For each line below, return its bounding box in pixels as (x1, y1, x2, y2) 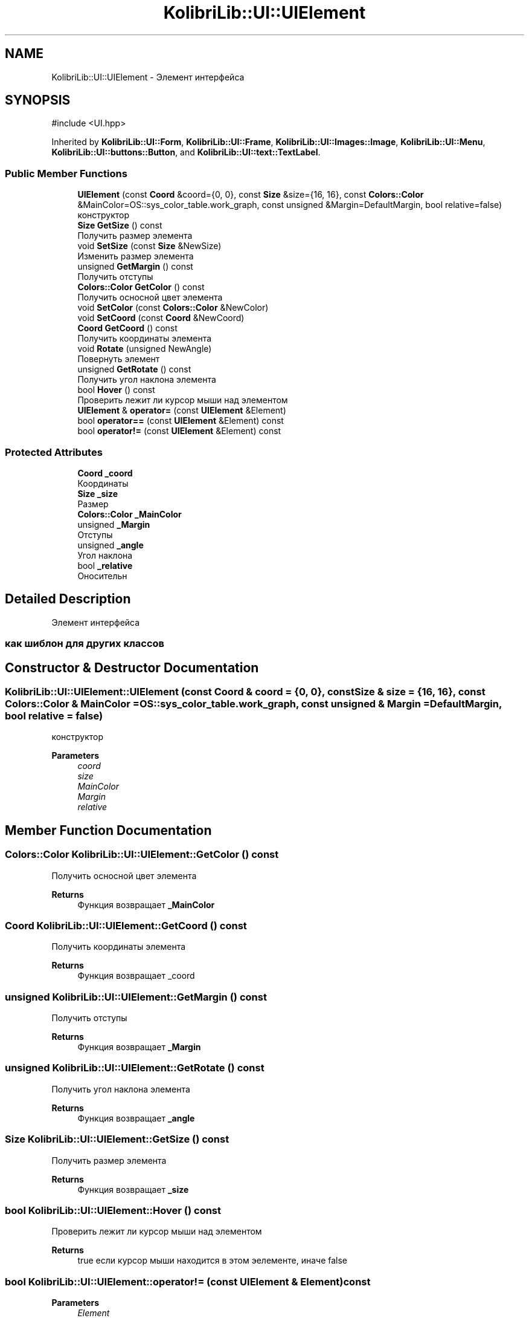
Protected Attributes (5, 446, 103, 458)
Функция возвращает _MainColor (77, 899, 215, 910)
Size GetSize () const (77, 220, 162, 231)
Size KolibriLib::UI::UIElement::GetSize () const (5, 1133, 229, 1146)
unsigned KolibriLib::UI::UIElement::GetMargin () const (5, 990, 267, 1003)
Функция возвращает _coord (77, 970, 195, 981)
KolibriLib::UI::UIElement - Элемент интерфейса (51, 71, 245, 82)
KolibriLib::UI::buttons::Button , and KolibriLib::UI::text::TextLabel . (51, 147, 321, 158)
